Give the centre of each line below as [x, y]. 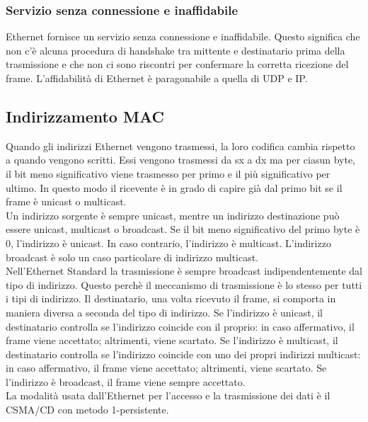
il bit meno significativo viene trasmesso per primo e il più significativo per [168, 173]
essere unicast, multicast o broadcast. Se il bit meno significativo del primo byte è [183, 229]
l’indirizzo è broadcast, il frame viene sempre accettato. [126, 381]
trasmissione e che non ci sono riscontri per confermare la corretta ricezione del [177, 64]
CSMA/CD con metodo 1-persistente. [87, 410]
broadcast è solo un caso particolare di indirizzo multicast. [132, 257]
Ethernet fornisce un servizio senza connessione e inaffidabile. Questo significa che [183, 36]
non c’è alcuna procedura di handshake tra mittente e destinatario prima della [176, 50]
